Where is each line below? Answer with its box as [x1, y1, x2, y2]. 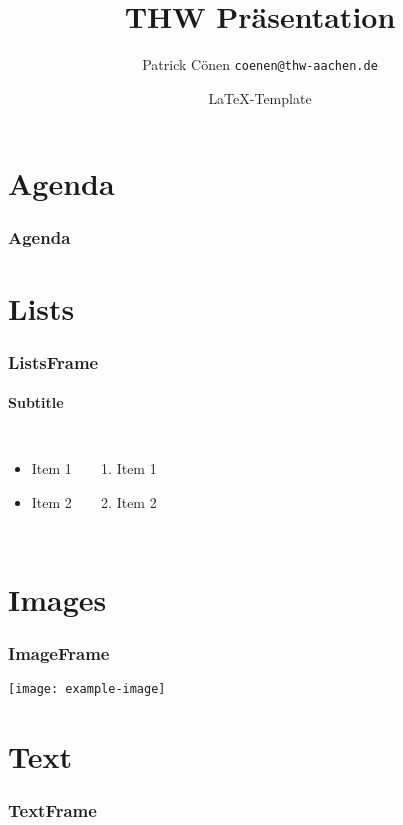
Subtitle [8, 392, 64, 413]
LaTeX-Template [208, 87, 312, 108]
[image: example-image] [8, 682, 166, 697]
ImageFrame [8, 640, 110, 665]
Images [8, 578, 107, 619]
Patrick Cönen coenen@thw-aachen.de [142, 54, 378, 75]
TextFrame [8, 798, 97, 823]
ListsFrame [8, 349, 99, 374]
